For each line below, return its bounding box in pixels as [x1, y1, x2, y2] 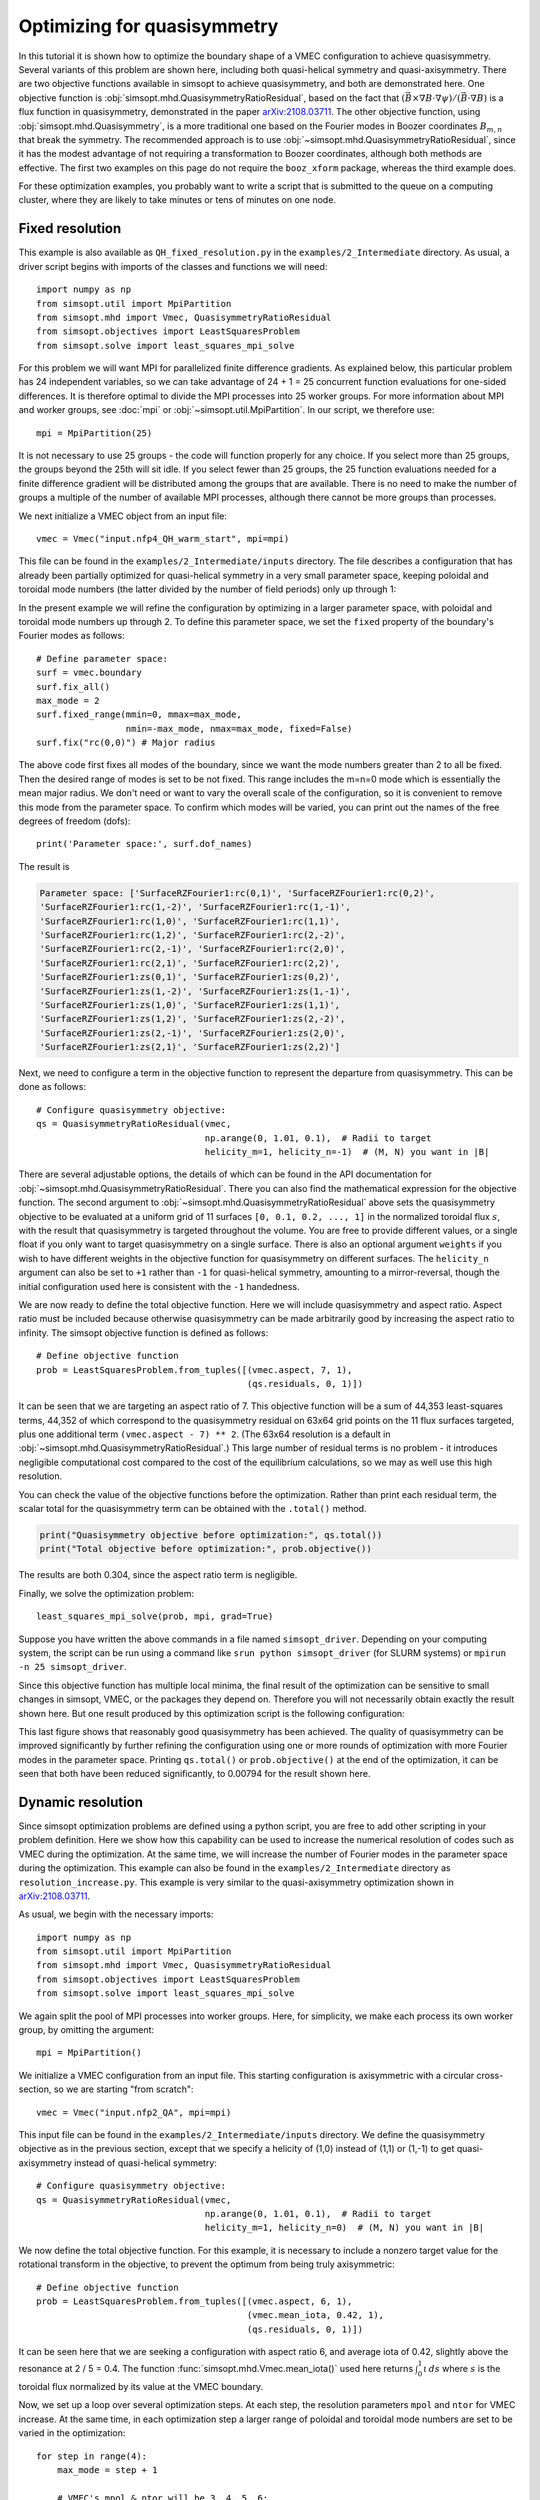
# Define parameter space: [36, 653, 169, 664]
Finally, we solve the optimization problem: [18, 1587, 195, 1599]
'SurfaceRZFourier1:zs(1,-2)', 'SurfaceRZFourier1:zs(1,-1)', [39, 985, 351, 997]
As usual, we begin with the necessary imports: [18, 1908, 214, 1920]
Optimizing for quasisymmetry [18, 15, 279, 37]
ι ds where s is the [423, 2363, 501, 2375]
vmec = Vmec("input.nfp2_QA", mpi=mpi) [36, 2106, 232, 2118]
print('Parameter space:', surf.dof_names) [36, 838, 253, 850]
